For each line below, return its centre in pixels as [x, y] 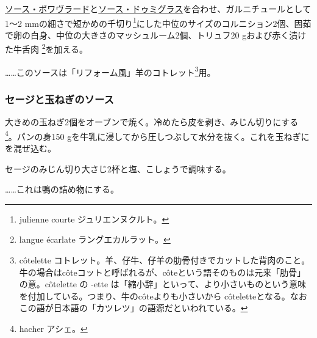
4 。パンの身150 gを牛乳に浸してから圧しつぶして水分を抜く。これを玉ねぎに [157, 135]
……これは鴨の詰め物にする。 [62, 189]
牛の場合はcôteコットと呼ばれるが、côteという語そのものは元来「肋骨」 [162, 272]
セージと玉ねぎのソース [59, 99]
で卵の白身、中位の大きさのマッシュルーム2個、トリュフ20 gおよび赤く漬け [156, 35]
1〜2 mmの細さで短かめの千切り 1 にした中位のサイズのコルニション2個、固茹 [158, 22]
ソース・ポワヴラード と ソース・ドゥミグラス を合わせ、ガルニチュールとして [158, 9]
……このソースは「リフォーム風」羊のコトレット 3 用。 [110, 71]
